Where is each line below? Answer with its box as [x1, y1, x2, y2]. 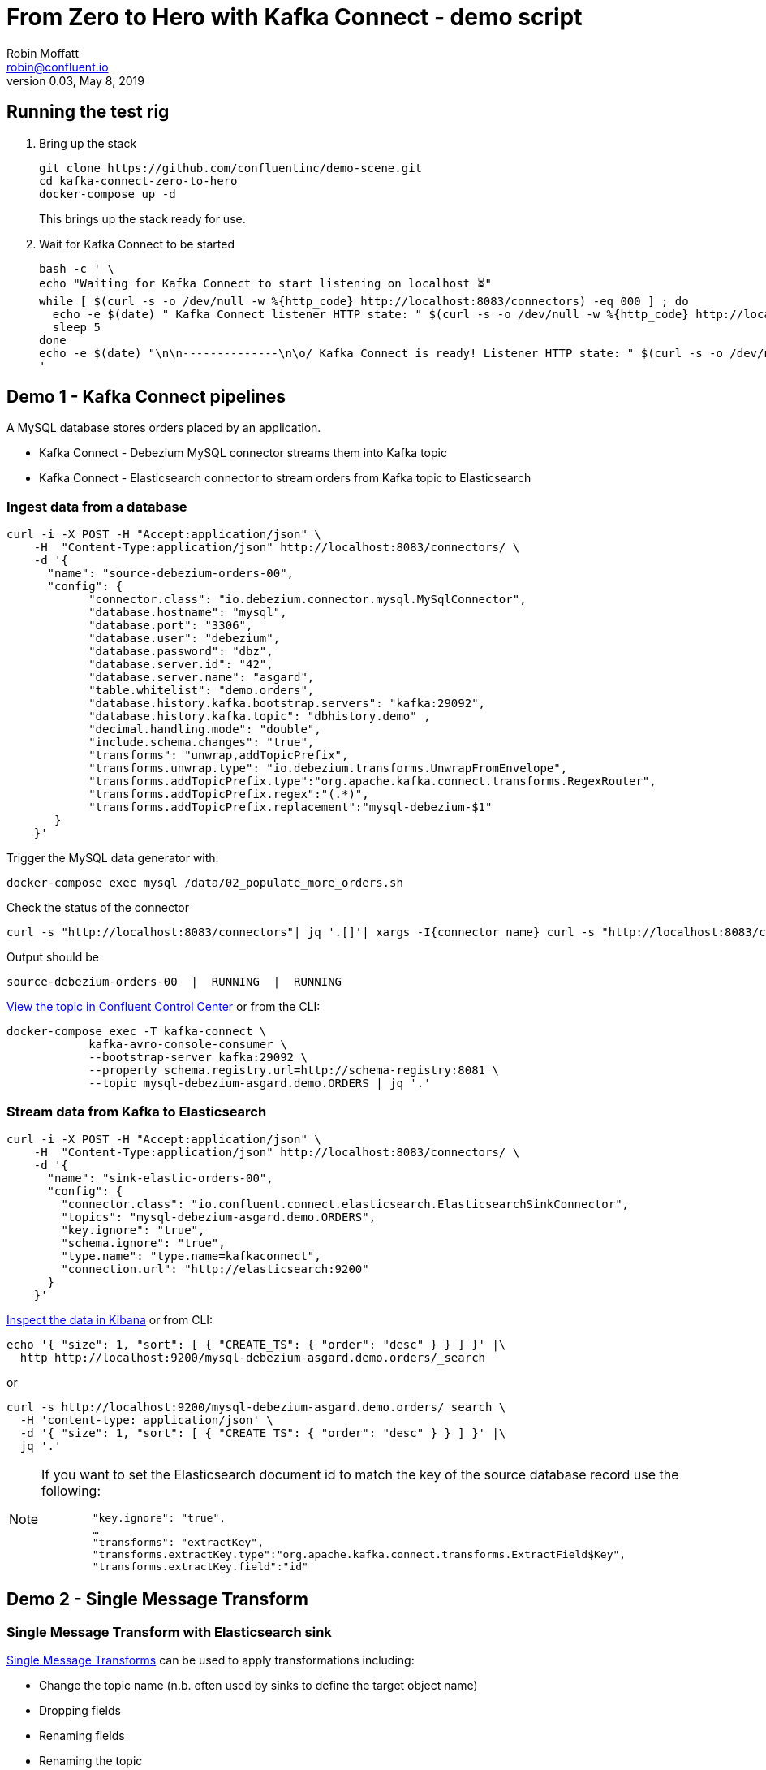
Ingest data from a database [6, 498, 187, 515]
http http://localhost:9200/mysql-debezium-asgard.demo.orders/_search [19, 1350, 486, 1364]
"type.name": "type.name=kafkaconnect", [61, 1249, 321, 1263]
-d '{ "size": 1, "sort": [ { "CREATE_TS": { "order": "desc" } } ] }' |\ [19, 1426, 506, 1440]
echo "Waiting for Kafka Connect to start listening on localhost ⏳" [39, 276, 493, 290]
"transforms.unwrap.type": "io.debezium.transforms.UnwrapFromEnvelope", [88, 762, 568, 775]
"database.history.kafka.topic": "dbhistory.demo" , [88, 710, 431, 723]
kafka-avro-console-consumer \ [88, 1038, 287, 1051]
